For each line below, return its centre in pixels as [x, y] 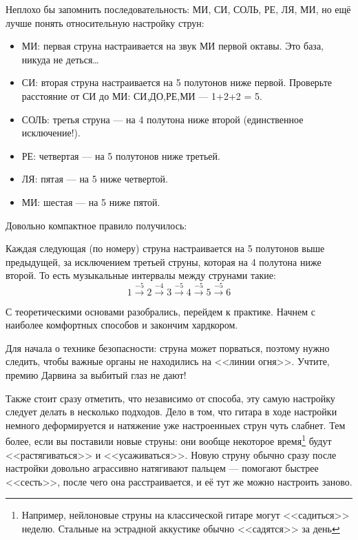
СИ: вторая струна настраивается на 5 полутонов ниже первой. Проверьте [177, 82]
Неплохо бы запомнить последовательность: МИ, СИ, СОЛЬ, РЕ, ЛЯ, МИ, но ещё [178, 9]
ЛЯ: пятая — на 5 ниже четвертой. [95, 179]
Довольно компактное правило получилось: [96, 225]
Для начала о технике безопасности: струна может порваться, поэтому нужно [168, 347]
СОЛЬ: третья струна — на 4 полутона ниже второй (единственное [162, 119]
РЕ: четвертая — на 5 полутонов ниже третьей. [121, 155]
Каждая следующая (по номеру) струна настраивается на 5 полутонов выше [165, 248]
